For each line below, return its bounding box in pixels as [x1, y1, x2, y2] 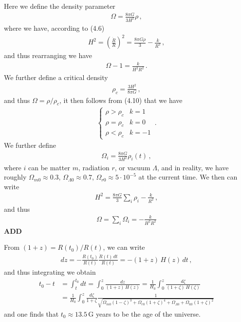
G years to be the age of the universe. [88, 308, 201, 319]
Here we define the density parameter [4, 1, 115, 11]
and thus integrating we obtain [4, 267, 96, 277]
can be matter [28, 162, 70, 172]
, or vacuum [114, 162, 150, 172]
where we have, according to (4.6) [4, 23, 105, 33]
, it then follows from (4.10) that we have [59, 95, 183, 105]
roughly [4, 172, 27, 182]
